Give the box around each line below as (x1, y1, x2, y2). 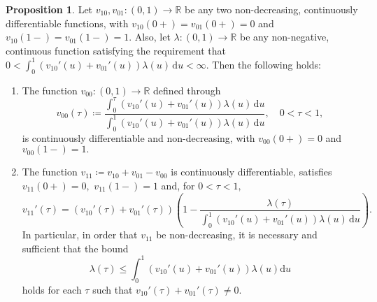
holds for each (22, 282, 82, 296)
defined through (153, 82, 221, 97)
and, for (161, 178, 195, 192)
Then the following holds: (212, 57, 322, 71)
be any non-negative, (239, 29, 329, 44)
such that (92, 282, 133, 296)
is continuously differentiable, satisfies (171, 164, 332, 179)
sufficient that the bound (22, 240, 129, 255)
